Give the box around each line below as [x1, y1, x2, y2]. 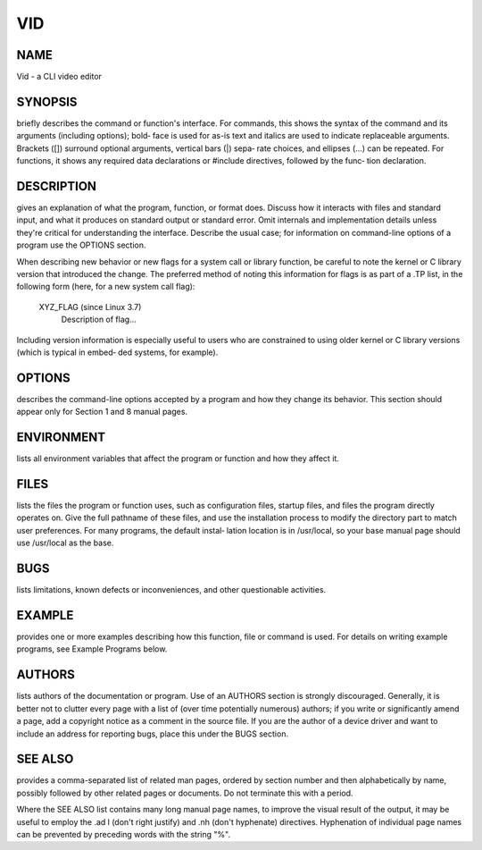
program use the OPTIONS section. [16, 240, 146, 250]
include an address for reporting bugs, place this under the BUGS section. [16, 728, 289, 739]
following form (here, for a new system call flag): [16, 282, 195, 292]
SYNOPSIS [16, 94, 78, 109]
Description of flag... [61, 314, 137, 325]
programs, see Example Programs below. [16, 644, 168, 654]
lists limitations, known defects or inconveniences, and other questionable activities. [16, 585, 327, 595]
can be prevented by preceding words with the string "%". [16, 829, 231, 839]
